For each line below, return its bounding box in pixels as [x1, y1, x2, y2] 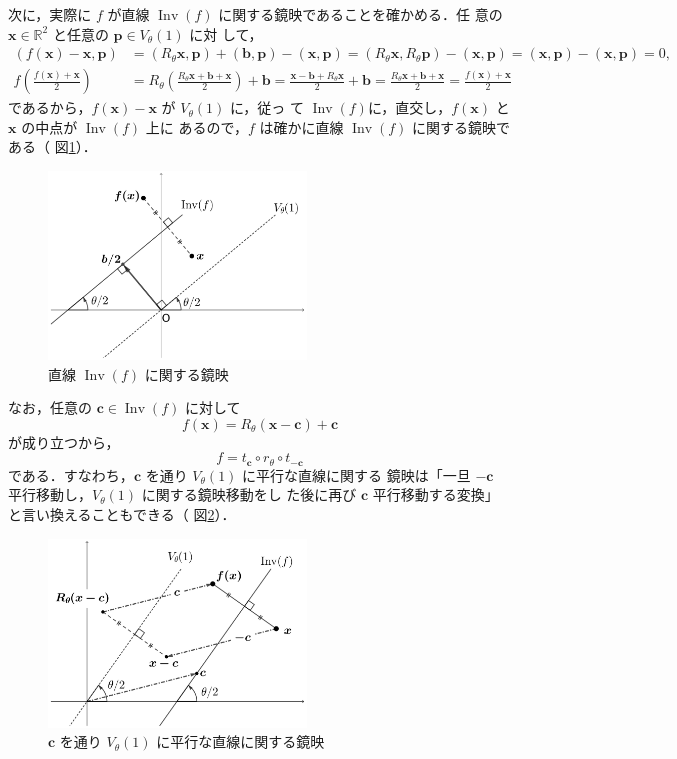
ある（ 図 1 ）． [8, 136, 97, 157]
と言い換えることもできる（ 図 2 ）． [8, 504, 236, 525]
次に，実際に [8, 4, 92, 24]
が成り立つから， [8, 431, 120, 452]
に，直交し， [367, 97, 452, 118]
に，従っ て [229, 97, 304, 118]
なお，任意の [8, 397, 92, 418]
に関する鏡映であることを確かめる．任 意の [218, 4, 503, 24]
